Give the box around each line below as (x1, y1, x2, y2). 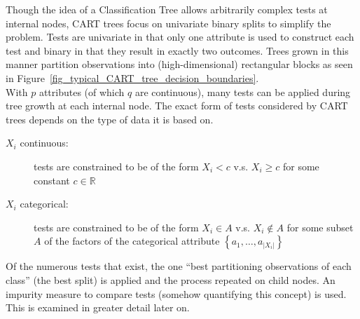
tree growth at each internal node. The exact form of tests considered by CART (6, 98, 348, 113)
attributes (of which (39, 84, 125, 99)
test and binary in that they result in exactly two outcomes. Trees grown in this (6, 43, 349, 57)
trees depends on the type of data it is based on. (6, 111, 214, 126)
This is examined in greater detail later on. (6, 300, 190, 315)
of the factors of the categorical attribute (44, 233, 220, 248)
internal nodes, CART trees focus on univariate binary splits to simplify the (6, 15, 331, 30)
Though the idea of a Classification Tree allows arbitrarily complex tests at (6, 2, 328, 16)
